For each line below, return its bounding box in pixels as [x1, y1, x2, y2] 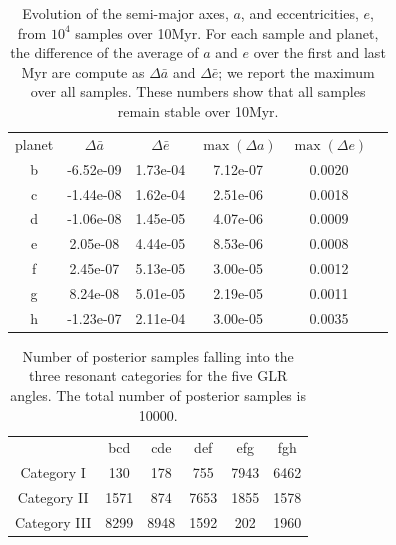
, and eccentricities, [240, 3, 359, 23]
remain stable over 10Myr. [117, 100, 279, 121]
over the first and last [253, 42, 386, 63]
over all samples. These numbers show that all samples [30, 81, 366, 102]
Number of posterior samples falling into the [22, 345, 294, 366]
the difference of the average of [10, 42, 199, 63]
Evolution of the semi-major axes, [22, 3, 229, 23]
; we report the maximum [218, 61, 375, 82]
